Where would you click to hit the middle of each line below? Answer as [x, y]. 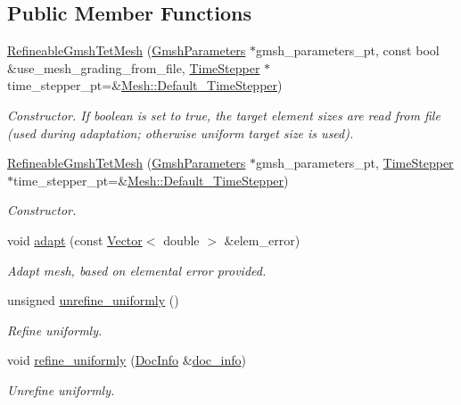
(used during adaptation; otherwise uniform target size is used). [181, 132]
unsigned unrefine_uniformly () [93, 300]
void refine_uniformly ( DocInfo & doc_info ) [127, 360]
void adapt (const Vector [75, 240]
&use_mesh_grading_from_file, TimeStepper [134, 67]
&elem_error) [262, 240]
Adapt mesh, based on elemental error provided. [137, 270]
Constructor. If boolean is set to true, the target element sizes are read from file [224, 115]
